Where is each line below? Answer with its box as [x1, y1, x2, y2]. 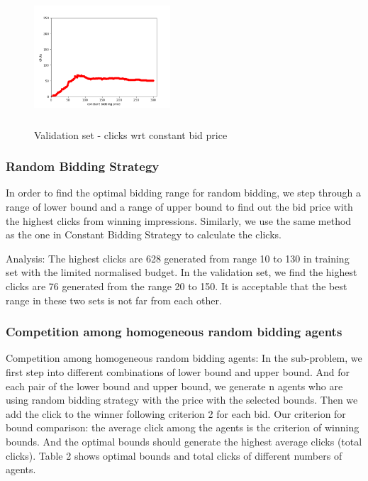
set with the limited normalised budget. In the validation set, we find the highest [6, 265, 357, 280]
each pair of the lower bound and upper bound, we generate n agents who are [6, 378, 343, 393]
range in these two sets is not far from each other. [6, 292, 222, 307]
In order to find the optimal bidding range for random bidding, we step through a [6, 185, 361, 200]
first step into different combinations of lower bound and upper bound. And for [6, 364, 350, 379]
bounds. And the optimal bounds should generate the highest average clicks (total [6, 433, 362, 448]
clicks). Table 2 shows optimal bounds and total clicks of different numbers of [6, 448, 342, 463]
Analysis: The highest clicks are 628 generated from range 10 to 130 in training [6, 250, 350, 265]
